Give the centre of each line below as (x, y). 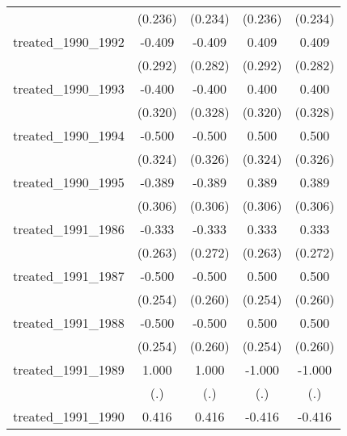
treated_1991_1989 (69, 369)
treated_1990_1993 (69, 88)
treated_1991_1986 (69, 229)
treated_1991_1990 (69, 416)
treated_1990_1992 (69, 42)
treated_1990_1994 (69, 135)
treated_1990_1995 (69, 182)
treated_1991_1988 (69, 323)
